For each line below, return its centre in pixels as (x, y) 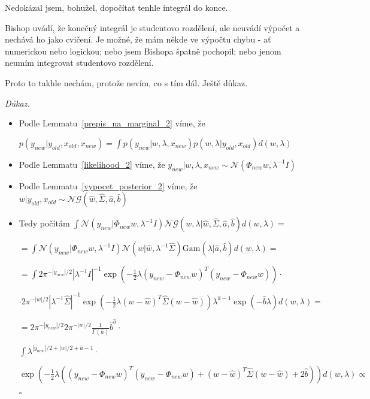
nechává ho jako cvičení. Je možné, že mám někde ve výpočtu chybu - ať (138, 39)
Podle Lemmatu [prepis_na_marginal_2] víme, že (112, 123)
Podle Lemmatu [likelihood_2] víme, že (92, 164)
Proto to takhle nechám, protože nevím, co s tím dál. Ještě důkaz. (126, 82)
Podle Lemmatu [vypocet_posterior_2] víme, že (108, 185)
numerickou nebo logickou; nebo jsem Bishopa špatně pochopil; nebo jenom (143, 51)
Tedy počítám (44, 223)
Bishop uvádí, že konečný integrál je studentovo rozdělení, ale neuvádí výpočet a (152, 27)
